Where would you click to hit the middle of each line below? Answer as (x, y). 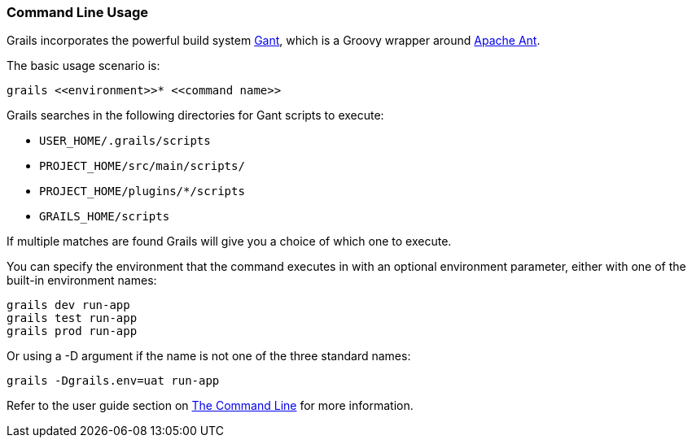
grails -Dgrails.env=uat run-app (113, 381)
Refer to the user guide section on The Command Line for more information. (210, 406)
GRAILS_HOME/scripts (105, 217)
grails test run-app (72, 318)
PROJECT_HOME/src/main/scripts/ (142, 166)
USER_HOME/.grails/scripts (125, 141)
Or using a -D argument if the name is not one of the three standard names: (209, 356)
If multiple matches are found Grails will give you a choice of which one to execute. (229, 242)
